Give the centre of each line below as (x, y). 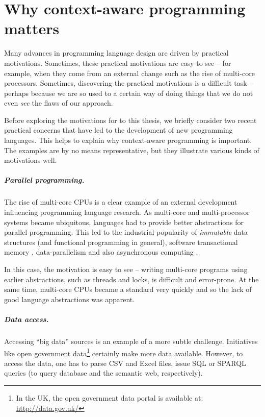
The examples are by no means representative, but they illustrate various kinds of (132, 150)
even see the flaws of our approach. (59, 103)
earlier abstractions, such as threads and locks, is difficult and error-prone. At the (131, 279)
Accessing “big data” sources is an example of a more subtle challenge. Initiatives (131, 341)
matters (32, 28)
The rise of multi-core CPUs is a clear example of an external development (121, 202)
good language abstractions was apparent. (70, 299)
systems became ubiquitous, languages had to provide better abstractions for (124, 222)
